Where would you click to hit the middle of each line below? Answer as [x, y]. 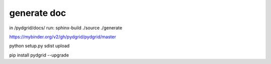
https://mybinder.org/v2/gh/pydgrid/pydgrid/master [63, 37]
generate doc [38, 13]
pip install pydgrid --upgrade [39, 55]
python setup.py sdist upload [39, 46]
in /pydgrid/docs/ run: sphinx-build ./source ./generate [66, 28]
